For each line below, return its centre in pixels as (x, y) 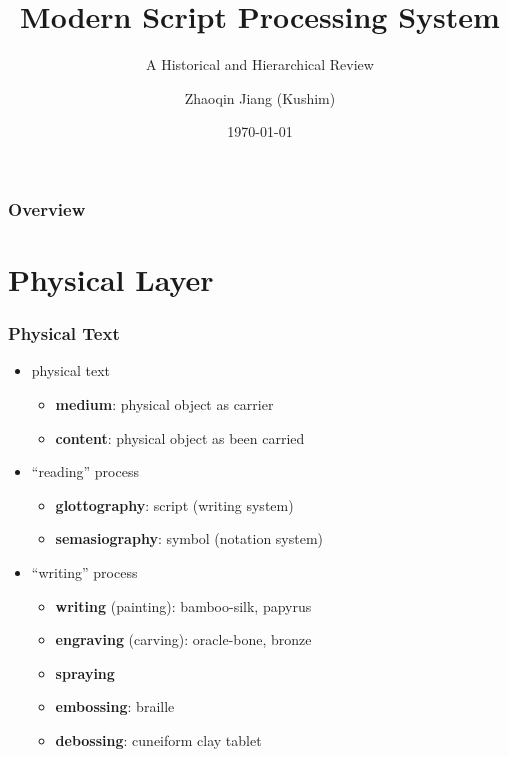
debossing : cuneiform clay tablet (158, 739)
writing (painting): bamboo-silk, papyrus (183, 605)
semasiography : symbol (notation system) (189, 538)
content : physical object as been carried (180, 437)
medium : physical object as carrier (164, 404)
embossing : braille (115, 706)
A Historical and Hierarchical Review (260, 64)
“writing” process (84, 571)
